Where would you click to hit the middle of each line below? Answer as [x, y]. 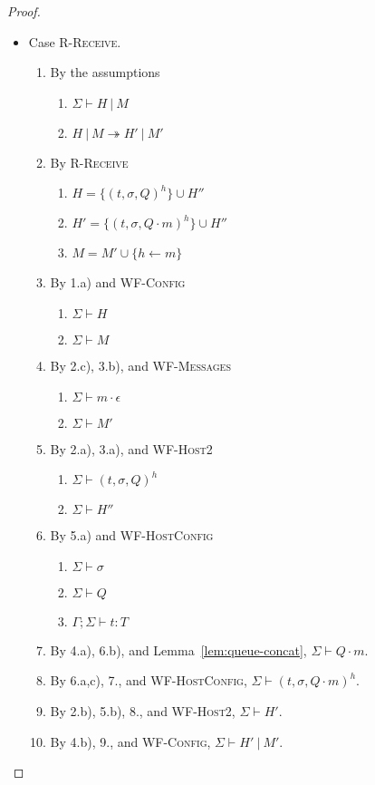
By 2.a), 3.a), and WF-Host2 [131, 448]
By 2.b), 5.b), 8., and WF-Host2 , [143, 710]
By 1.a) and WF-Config [118, 282]
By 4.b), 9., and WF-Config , [130, 741]
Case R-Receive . [75, 41]
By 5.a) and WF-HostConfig [132, 535]
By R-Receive [89, 162]
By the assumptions [105, 72]
